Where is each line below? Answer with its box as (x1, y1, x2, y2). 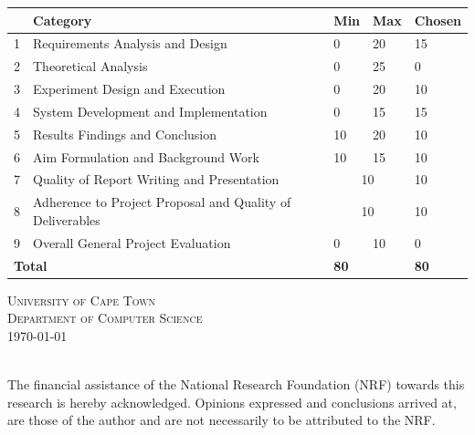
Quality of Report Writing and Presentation (33, 170, 280, 189)
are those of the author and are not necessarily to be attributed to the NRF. (7, 410, 436, 430)
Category (33, 10, 92, 29)
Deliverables (33, 210, 100, 229)
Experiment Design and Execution (33, 79, 226, 98)
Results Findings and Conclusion (33, 124, 216, 143)
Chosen (414, 10, 461, 29)
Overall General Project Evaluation (33, 233, 231, 252)
